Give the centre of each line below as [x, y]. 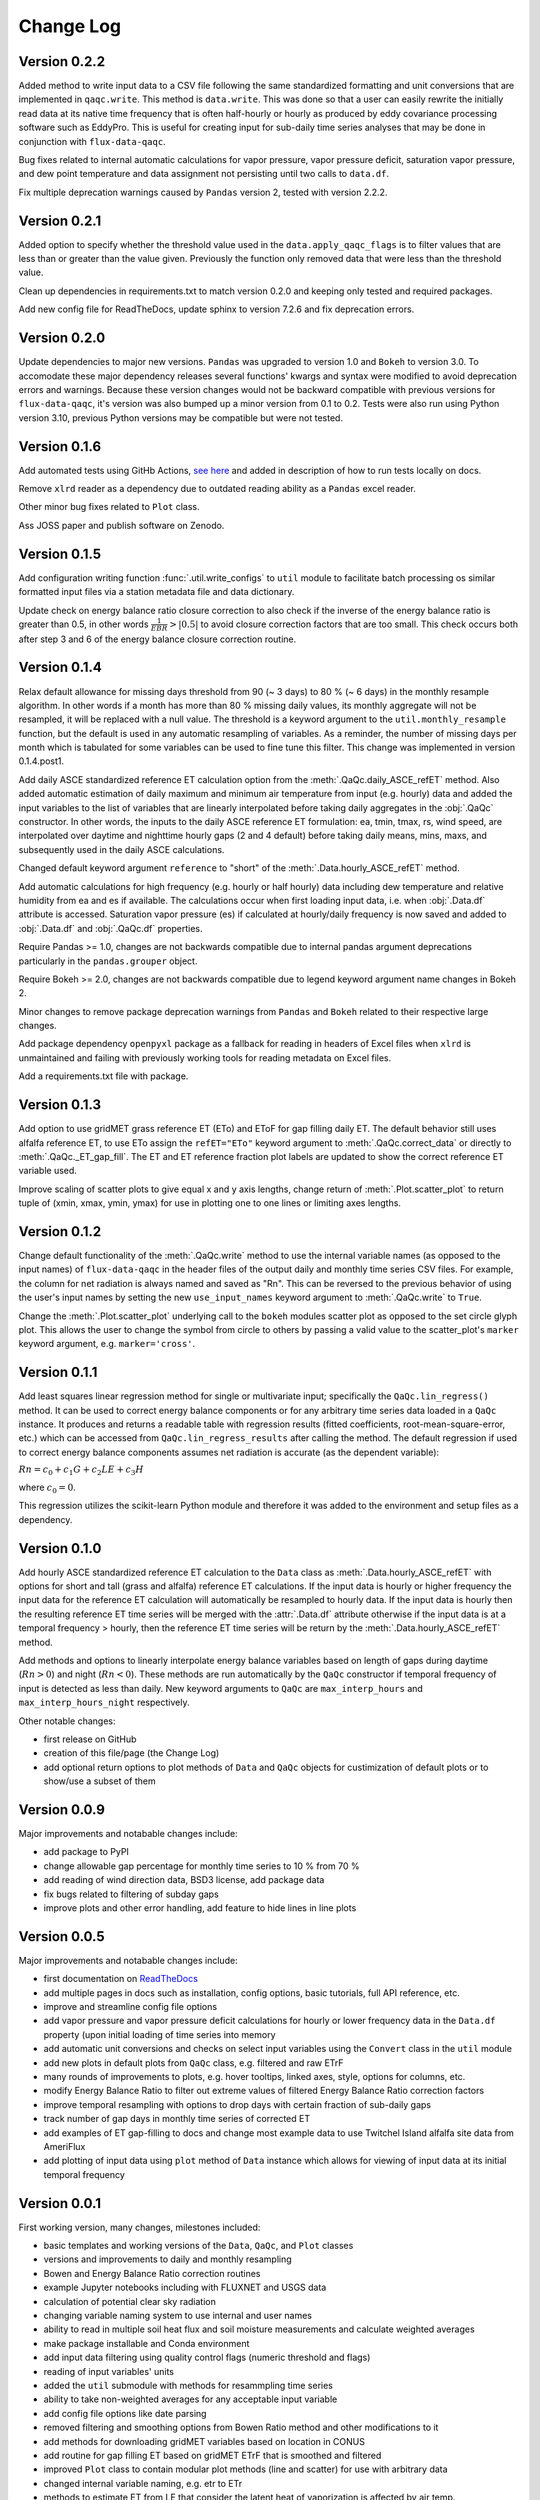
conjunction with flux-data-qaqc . [92, 141]
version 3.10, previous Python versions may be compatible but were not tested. [181, 417]
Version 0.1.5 [60, 553]
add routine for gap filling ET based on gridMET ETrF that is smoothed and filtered [212, 2455]
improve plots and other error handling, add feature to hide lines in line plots [200, 1908]
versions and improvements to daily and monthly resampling [167, 2259]
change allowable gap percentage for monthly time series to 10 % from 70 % [201, 1866]
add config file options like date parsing [125, 2413]
